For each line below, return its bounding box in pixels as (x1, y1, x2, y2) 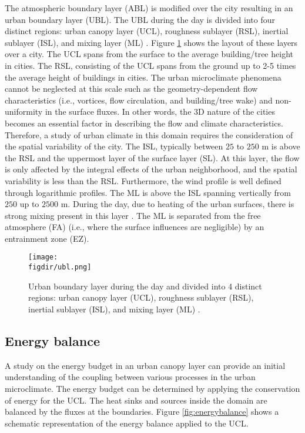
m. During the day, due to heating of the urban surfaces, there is (61, 198, 294, 210)
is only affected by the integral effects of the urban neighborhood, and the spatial (5, 163, 297, 175)
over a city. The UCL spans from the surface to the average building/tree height (5, 48, 293, 60)
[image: (28, 253, 58, 262)
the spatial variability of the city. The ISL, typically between (5, 140, 223, 152)
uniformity (5, 105, 43, 118)
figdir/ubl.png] (28, 263, 92, 272)
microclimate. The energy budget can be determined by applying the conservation (5, 382, 300, 394)
